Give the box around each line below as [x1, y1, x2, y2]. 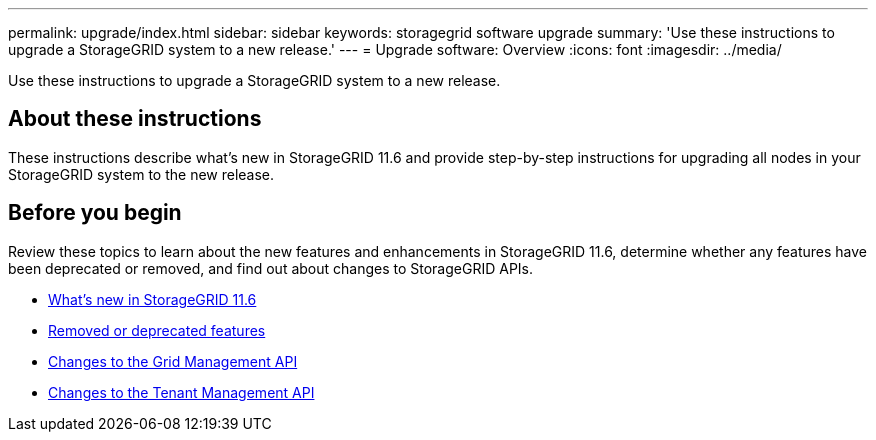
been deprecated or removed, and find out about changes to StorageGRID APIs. [8, 259, 534, 277]
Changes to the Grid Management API [48, 352, 298, 370]
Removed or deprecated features [48, 321, 266, 339]
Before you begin [8, 200, 182, 226]
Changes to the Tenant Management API [48, 383, 315, 401]
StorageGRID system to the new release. [8, 165, 275, 183]
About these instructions [8, 106, 262, 132]
